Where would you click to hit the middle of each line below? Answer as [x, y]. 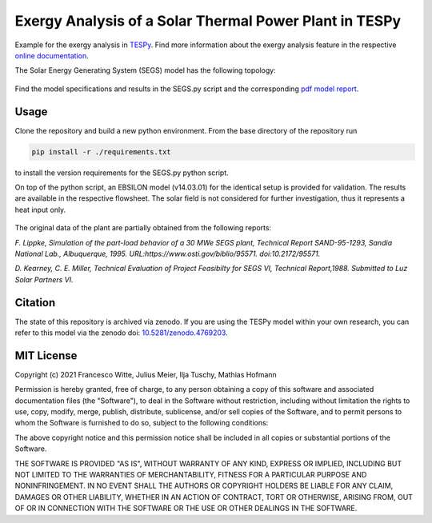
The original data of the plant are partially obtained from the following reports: [143, 228]
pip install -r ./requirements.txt [101, 152]
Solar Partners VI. [44, 279]
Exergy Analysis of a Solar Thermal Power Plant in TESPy [208, 21]
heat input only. [40, 210]
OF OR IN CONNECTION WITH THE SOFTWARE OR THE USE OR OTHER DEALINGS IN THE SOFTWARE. [186, 509]
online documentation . [52, 55]
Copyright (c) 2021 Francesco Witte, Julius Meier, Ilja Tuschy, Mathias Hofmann [146, 374]
